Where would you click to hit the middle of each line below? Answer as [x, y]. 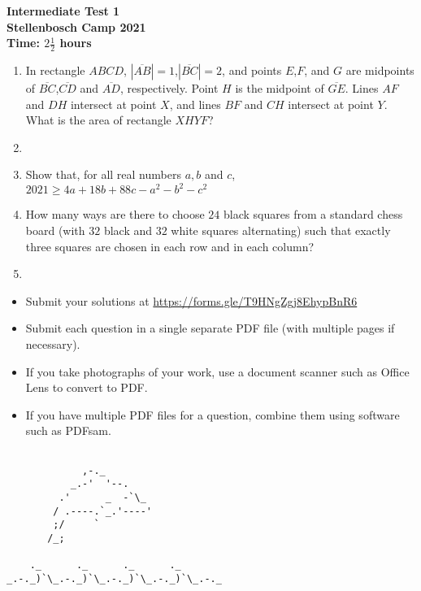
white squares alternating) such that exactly [281, 230]
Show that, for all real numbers [103, 174]
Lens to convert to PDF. [87, 387]
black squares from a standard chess [313, 214]
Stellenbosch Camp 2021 [76, 26]
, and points [252, 70]
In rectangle [55, 70]
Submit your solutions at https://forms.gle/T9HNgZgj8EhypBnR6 [191, 300]
